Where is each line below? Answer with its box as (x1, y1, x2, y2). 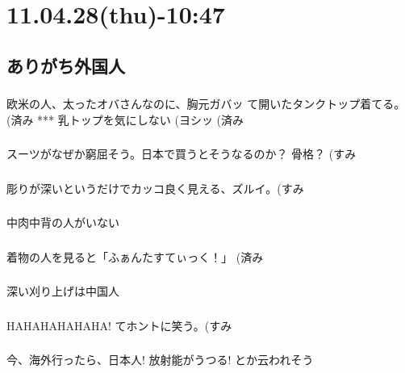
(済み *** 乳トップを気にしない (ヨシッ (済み (6, 111, 244, 128)
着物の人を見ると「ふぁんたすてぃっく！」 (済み (6, 248, 264, 265)
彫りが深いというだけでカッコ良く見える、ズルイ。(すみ (6, 179, 304, 196)
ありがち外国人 (6, 52, 125, 78)
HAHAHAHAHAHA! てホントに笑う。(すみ (6, 316, 232, 333)
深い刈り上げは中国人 (6, 283, 119, 300)
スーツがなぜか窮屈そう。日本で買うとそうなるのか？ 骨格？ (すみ (6, 145, 357, 162)
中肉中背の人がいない (6, 214, 119, 231)
